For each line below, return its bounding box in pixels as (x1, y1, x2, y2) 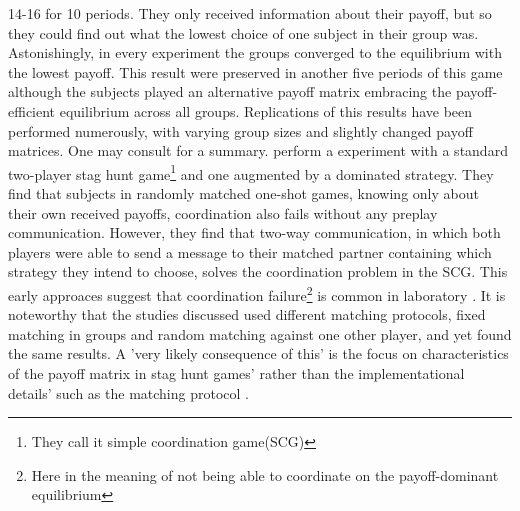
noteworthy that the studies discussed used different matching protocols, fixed (8, 304, 486, 325)
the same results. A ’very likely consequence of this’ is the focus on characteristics (8, 343, 509, 364)
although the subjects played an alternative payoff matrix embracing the (8, 81, 452, 102)
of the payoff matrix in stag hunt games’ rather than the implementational (8, 363, 465, 383)
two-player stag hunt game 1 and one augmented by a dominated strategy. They (8, 160, 494, 184)
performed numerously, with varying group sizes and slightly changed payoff (8, 120, 473, 141)
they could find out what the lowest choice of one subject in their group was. (8, 22, 479, 43)
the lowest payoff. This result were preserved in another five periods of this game (8, 61, 503, 82)
